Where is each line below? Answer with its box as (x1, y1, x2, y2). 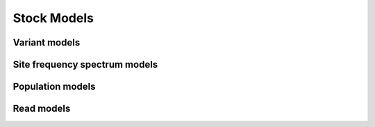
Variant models (12, 37, 81, 48)
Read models (12, 103, 71, 115)
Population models (12, 81, 97, 92)
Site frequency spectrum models (12, 59, 158, 70)
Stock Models (12, 10, 94, 26)
